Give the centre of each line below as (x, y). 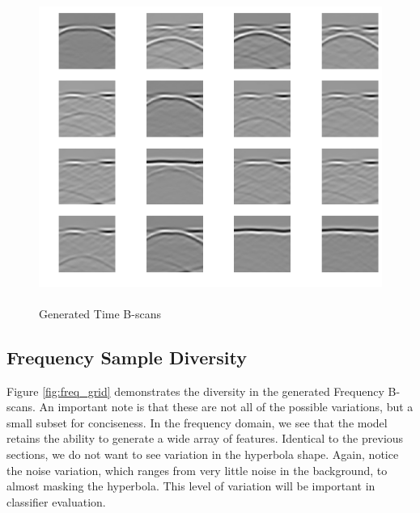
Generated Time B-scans (100, 313)
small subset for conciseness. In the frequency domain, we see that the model (197, 422)
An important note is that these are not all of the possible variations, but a (226, 407)
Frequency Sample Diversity (127, 357)
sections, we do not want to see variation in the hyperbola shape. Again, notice (203, 454)
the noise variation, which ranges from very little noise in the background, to (197, 470)
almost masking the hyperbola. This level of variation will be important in (191, 486)
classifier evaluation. (56, 501)
